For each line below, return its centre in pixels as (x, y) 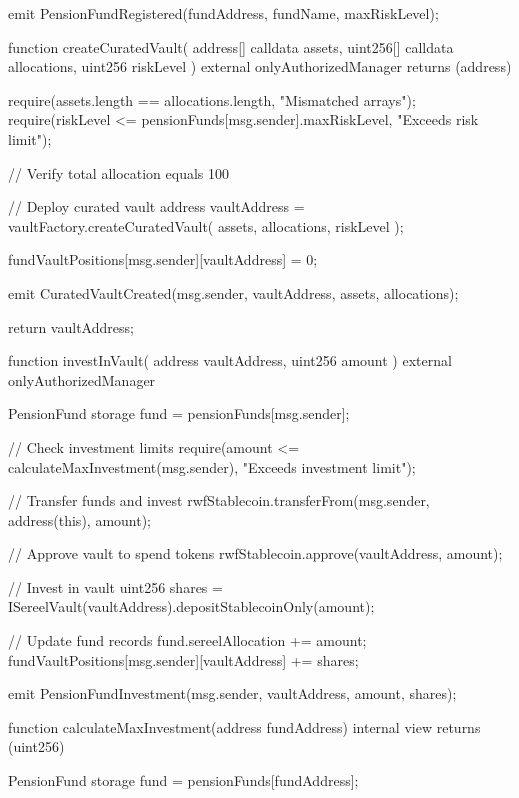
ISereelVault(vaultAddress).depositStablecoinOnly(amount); (191, 606)
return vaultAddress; (71, 326)
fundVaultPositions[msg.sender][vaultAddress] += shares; (183, 659)
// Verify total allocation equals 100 (119, 172)
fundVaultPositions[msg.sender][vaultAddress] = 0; (163, 259)
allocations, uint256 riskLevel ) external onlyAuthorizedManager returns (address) (260, 66)
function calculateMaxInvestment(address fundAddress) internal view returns (244, 726)
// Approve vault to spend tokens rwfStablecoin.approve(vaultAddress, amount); (255, 553)
